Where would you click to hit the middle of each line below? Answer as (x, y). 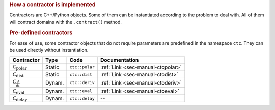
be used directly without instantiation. (49, 50)
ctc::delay (82, 99)
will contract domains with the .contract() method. (66, 22)
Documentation (119, 60)
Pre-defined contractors (41, 33)
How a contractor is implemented (52, 4)
